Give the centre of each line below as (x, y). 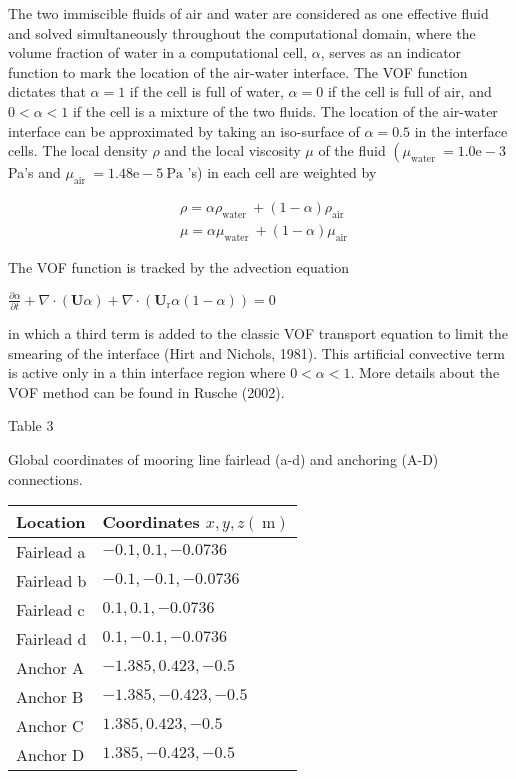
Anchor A (50, 668)
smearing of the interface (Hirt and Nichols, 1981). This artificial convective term (257, 352)
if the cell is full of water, (206, 91)
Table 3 (31, 425)
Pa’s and (34, 172)
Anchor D (50, 755)
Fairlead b (51, 581)
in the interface (461, 130)
